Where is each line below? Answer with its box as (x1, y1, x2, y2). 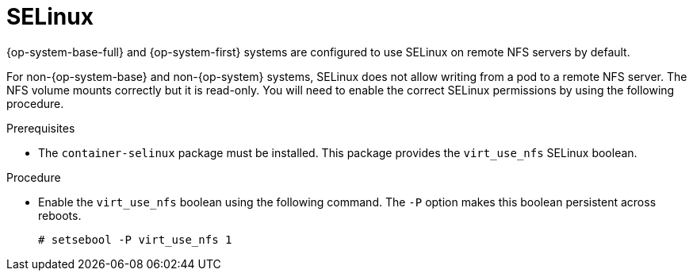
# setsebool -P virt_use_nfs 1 (38, 233, 232, 246)
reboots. (38, 208, 82, 222)
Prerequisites (6, 121, 75, 135)
